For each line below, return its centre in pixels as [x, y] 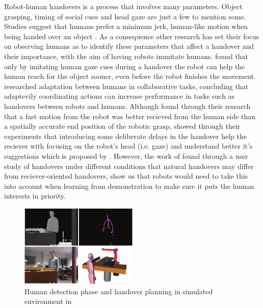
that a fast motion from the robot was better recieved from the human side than [130, 116]
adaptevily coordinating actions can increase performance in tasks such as [120, 96]
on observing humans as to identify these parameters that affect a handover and [129, 46]
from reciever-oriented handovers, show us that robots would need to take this [126, 176]
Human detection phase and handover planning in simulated [119, 291]
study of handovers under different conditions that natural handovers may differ [129, 166]
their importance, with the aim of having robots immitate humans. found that [126, 56]
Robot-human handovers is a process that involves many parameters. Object [123, 6]
